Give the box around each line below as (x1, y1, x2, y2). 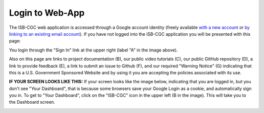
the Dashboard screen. (9, 99, 56, 105)
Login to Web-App (9, 7, 85, 18)
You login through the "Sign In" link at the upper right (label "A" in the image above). (9, 47, 178, 53)
